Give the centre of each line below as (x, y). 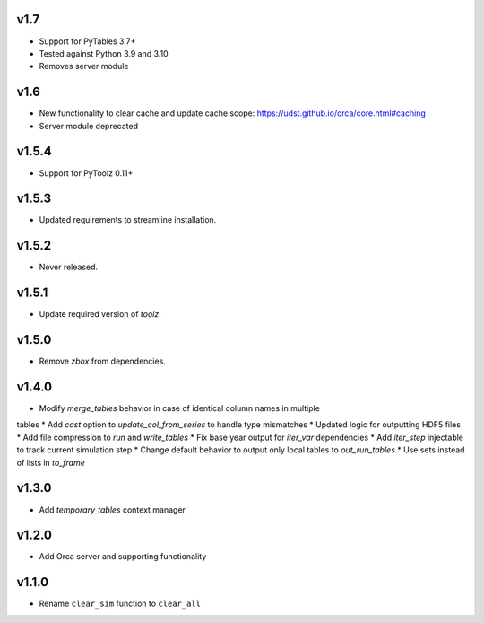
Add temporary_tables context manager (112, 509)
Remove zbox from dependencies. (102, 361)
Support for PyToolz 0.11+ (86, 173)
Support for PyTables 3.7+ (87, 41)
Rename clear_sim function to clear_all (120, 604)
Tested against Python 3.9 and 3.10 (104, 53)
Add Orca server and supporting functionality (123, 557)
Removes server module (84, 66)
